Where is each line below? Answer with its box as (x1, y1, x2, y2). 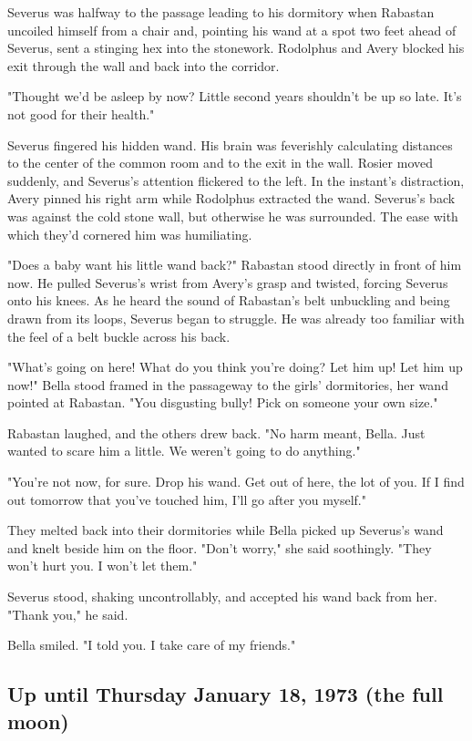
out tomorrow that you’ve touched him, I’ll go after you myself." (7, 489, 366, 509)
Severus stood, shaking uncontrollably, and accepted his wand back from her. (7, 587, 437, 606)
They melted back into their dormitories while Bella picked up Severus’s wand (7, 520, 444, 540)
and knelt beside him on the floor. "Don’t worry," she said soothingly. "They (7, 538, 432, 557)
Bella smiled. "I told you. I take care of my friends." (7, 635, 296, 654)
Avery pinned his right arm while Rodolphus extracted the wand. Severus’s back (7, 189, 456, 208)
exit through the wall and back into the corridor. (7, 56, 280, 75)
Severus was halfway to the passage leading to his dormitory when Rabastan (7, 3, 435, 21)
